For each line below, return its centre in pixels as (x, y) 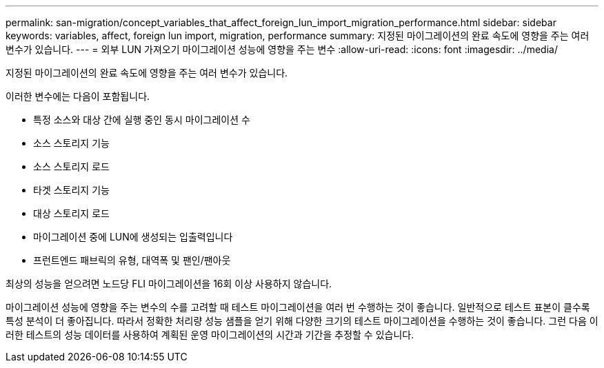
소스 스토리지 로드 (71, 166)
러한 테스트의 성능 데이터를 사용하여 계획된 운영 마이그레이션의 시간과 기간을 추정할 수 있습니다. (210, 335)
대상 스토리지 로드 (71, 213)
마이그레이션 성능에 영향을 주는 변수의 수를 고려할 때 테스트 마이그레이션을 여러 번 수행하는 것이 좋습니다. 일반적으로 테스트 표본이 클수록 (298, 307)
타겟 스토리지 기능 (71, 190)
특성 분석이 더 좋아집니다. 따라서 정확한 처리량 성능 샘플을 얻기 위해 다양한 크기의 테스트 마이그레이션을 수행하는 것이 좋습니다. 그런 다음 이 (302, 321)
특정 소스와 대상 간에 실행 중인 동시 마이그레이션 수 (142, 120)
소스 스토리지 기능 (71, 143)
